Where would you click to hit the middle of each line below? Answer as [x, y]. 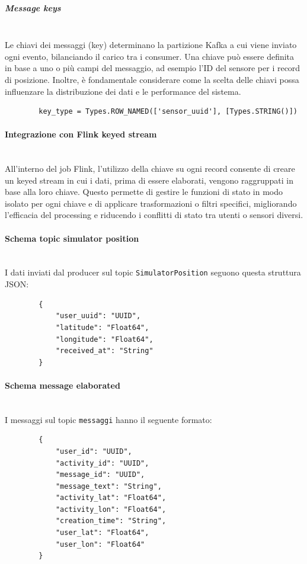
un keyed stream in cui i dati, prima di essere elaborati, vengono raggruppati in [149, 180]
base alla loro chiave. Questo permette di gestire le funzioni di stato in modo [144, 192]
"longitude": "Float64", [104, 339]
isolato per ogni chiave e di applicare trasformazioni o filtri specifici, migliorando [151, 203]
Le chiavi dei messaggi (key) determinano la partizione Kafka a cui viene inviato [151, 45]
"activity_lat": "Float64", [111, 498]
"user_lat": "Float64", [102, 533]
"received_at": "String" [104, 351]
